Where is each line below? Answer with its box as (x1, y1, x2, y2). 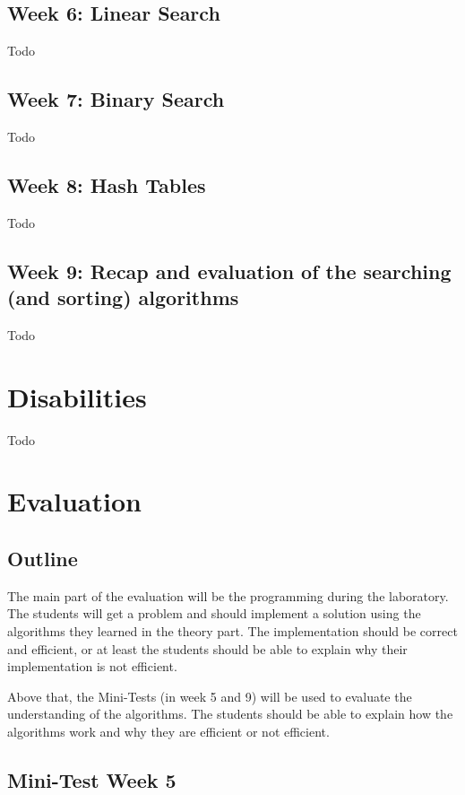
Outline (7, 545, 78, 572)
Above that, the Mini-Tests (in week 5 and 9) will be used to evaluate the (7, 686, 412, 705)
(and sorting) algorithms (7, 284, 239, 311)
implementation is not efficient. (7, 657, 177, 676)
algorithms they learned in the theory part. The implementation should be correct (7, 622, 458, 641)
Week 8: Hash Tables (7, 170, 206, 198)
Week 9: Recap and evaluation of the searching (7, 257, 452, 284)
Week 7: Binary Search (7, 85, 225, 113)
